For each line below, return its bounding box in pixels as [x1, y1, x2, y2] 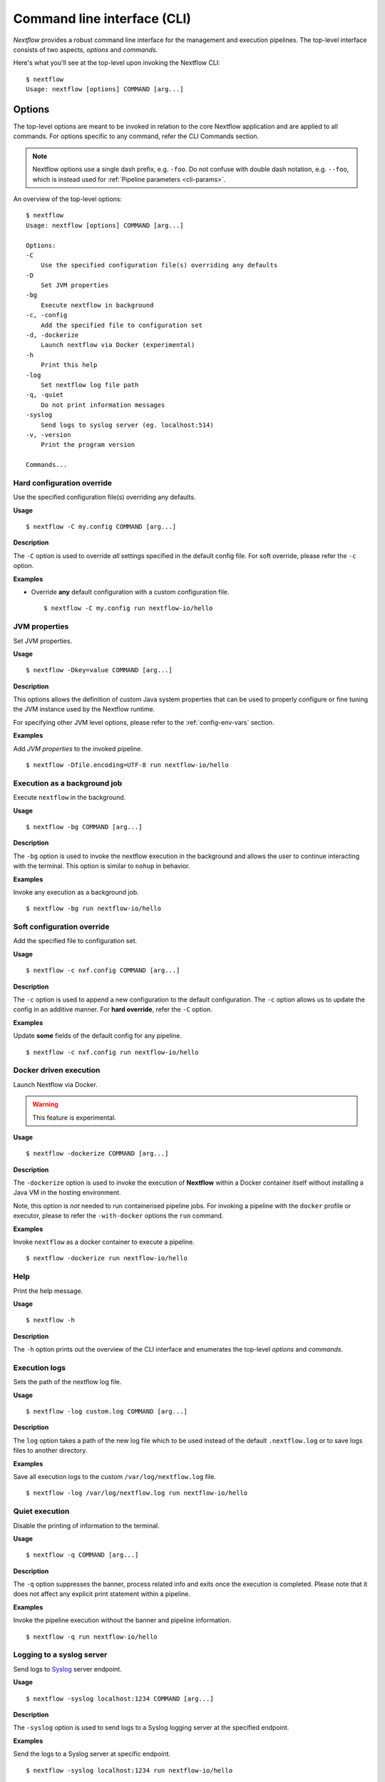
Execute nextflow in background [40, 301, 154, 309]
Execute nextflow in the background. [13, 793, 126, 802]
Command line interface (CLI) [13, 11, 192, 26]
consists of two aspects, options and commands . [13, 45, 158, 53]
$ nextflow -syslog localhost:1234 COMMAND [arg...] [26, 1694, 214, 1703]
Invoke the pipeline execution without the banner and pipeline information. [13, 1616, 232, 1624]
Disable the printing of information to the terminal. [13, 1521, 160, 1530]
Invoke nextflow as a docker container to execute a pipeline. [13, 1237, 195, 1247]
